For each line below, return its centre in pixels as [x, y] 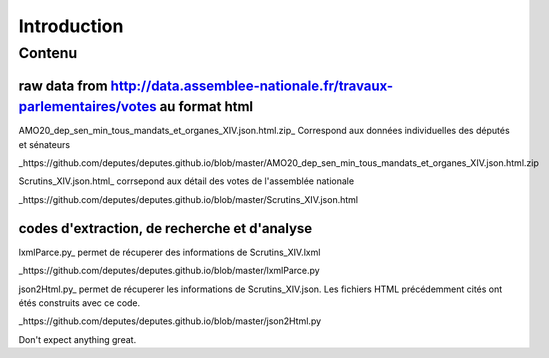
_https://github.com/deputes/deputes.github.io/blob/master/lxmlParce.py [169, 271]
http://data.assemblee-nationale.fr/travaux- [252, 85]
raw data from [63, 85]
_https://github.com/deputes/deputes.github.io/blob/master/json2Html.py [170, 321]
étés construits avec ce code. [79, 302]
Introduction [71, 26]
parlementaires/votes [87, 106]
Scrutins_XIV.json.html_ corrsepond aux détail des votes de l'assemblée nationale [186, 181]
